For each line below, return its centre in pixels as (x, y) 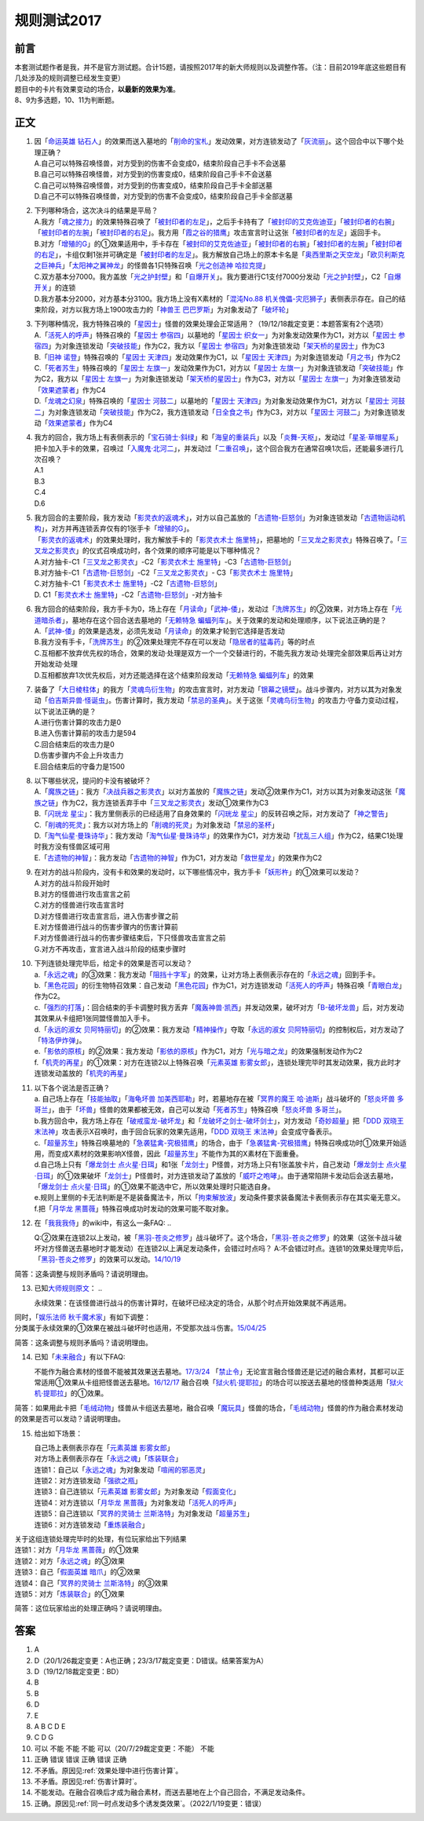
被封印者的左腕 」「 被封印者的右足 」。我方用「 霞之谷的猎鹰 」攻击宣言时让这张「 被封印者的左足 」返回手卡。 (213, 232)
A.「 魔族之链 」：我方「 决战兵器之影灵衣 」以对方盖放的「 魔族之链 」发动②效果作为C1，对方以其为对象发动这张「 (217, 792)
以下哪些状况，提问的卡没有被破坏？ (93, 781)
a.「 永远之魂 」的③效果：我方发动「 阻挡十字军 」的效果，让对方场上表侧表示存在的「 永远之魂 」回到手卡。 (207, 974)
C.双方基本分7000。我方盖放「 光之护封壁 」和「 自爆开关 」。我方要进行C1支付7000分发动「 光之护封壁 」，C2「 (211, 276)
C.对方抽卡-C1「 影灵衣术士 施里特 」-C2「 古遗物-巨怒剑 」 (128, 583)
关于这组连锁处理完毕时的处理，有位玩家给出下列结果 (101, 1539)
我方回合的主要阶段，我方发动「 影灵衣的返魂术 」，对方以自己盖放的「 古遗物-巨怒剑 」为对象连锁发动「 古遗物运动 (216, 517)
